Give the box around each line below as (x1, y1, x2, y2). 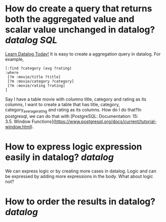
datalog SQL (5, 35, 57, 46)
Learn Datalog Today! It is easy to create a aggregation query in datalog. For (5, 51, 161, 57)
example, (5, 56, 24, 62)
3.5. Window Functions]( (5, 118, 55, 124)
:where (5, 70, 19, 75)
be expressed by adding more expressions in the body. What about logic (5, 173, 154, 179)
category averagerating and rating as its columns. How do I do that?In (5, 107, 142, 114)
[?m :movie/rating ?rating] (7, 83, 65, 88)
